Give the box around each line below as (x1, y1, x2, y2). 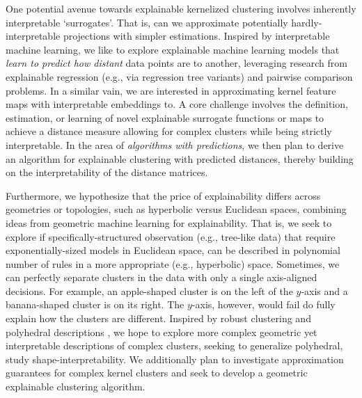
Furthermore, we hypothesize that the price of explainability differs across (6, 188, 321, 202)
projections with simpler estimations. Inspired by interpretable (63, 29, 330, 43)
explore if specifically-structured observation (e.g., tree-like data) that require (6, 229, 336, 244)
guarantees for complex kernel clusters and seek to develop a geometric (6, 365, 308, 380)
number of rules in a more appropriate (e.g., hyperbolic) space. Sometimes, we (6, 256, 340, 271)
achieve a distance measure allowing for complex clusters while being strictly (6, 124, 332, 138)
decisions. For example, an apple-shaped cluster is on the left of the (6, 283, 293, 298)
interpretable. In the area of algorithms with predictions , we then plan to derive (6, 137, 344, 152)
